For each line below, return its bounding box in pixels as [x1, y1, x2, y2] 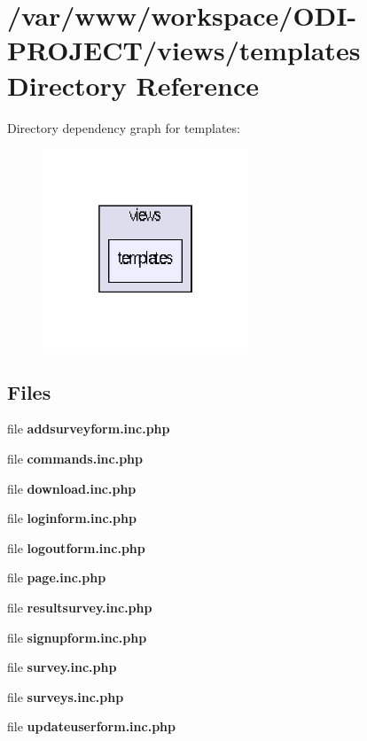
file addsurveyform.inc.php [7, 419, 170, 438]
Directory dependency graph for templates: [7, 118, 240, 136]
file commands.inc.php [7, 449, 144, 468]
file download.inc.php [7, 479, 137, 497]
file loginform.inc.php [7, 509, 137, 527]
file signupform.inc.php [7, 628, 147, 646]
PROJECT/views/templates [7, 32, 361, 68]
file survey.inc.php [7, 658, 117, 676]
